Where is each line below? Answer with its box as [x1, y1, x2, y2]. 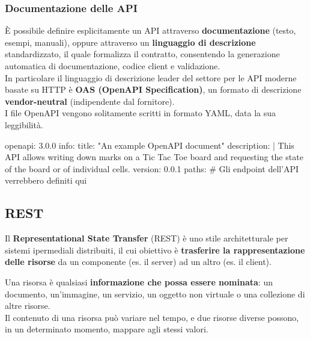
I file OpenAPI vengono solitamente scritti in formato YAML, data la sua [5, 107, 276, 119]
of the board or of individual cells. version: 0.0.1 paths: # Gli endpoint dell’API [5, 162, 299, 175]
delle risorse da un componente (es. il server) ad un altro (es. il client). [5, 255, 272, 268]
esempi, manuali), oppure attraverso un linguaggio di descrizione [5, 36, 256, 48]
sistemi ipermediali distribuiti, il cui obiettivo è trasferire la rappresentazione [5, 243, 305, 256]
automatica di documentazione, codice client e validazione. [5, 60, 220, 72]
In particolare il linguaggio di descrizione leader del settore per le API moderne [5, 71, 297, 84]
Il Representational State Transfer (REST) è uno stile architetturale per [5, 232, 288, 244]
